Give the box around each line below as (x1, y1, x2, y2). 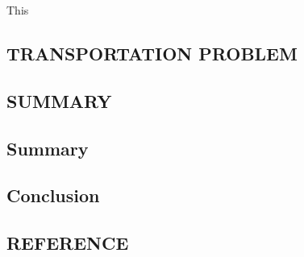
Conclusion (6, 183, 100, 208)
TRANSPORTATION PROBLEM (6, 40, 298, 65)
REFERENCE (6, 230, 129, 255)
